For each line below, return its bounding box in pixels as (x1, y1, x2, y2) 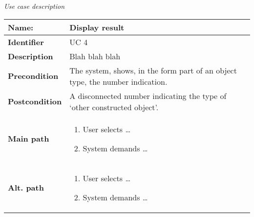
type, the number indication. (69, 75, 168, 87)
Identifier (8, 36, 44, 48)
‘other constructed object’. (69, 101, 159, 113)
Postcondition (8, 96, 62, 107)
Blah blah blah (69, 50, 121, 62)
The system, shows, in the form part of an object (69, 64, 237, 76)
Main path (8, 133, 49, 145)
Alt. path (8, 182, 44, 193)
